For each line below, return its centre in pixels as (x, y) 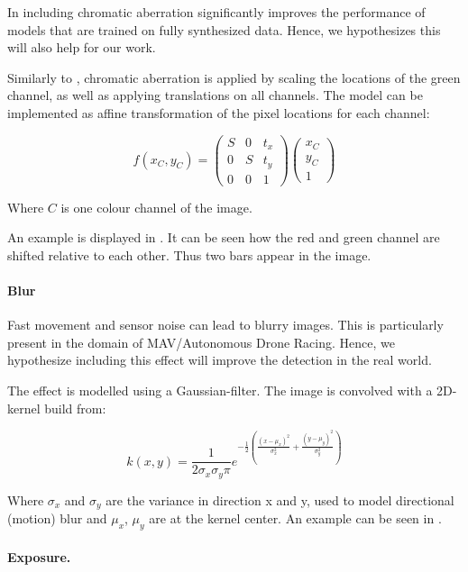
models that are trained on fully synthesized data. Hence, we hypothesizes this (224, 29)
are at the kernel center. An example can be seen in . (295, 518)
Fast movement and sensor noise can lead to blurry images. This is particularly (225, 325)
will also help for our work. (82, 47)
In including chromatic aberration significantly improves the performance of (216, 12)
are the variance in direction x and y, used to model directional (280, 499)
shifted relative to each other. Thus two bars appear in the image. (189, 254)
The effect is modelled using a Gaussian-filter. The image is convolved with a (220, 390)
